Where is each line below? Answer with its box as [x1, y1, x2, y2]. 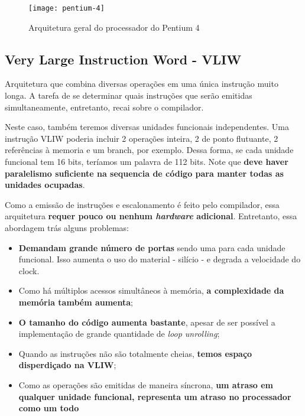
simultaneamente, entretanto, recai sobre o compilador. [5, 100, 204, 113]
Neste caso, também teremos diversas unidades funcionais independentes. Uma [5, 121, 289, 133]
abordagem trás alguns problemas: [5, 221, 129, 233]
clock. [18, 264, 40, 277]
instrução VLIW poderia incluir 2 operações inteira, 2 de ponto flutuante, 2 [5, 132, 278, 144]
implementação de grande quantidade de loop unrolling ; [18, 327, 220, 340]
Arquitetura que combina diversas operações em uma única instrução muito [5, 77, 278, 90]
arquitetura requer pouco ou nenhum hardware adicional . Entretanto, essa [5, 210, 297, 222]
